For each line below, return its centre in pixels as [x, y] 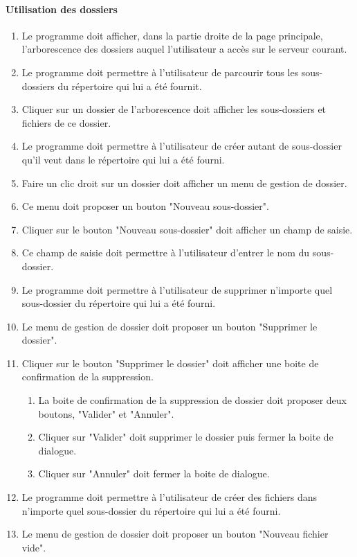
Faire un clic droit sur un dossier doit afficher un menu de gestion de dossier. [184, 183]
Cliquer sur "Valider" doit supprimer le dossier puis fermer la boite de [186, 437]
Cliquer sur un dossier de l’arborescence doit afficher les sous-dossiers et [174, 109]
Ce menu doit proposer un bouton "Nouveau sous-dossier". [145, 206]
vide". [34, 547]
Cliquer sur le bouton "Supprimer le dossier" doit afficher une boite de [170, 363]
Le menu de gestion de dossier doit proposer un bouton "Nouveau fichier [175, 534]
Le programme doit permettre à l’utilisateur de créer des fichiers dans [170, 497]
